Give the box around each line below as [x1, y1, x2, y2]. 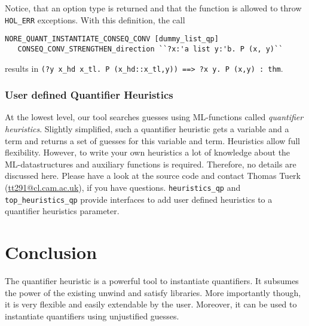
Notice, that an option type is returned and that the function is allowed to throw [5, 2, 302, 14]
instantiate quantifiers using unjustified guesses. [5, 309, 179, 322]
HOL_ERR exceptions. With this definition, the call [5, 13, 185, 26]
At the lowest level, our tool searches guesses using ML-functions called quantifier [5, 111, 304, 123]
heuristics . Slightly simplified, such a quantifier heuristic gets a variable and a [5, 123, 289, 135]
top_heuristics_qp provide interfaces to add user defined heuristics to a [5, 193, 273, 205]
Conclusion [5, 240, 97, 264]
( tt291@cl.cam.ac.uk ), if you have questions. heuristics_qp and [5, 181, 241, 193]
